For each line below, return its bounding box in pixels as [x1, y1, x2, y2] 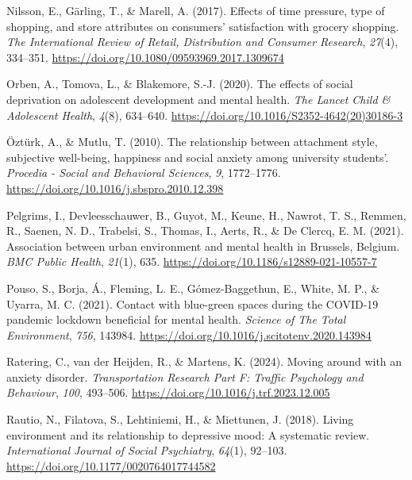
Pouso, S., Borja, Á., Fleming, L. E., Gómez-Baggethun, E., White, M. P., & [6, 279, 380, 296]
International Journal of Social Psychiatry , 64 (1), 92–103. [6, 442, 287, 459]
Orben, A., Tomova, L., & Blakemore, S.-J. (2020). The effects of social [6, 75, 353, 92]
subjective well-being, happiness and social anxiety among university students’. [6, 148, 389, 165]
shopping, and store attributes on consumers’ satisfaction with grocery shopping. [6, 17, 399, 34]
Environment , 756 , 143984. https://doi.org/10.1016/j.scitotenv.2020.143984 [6, 326, 372, 343]
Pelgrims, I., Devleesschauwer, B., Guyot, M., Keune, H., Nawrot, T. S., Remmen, [6, 206, 406, 223]
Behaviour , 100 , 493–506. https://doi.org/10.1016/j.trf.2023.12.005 [6, 384, 330, 401]
